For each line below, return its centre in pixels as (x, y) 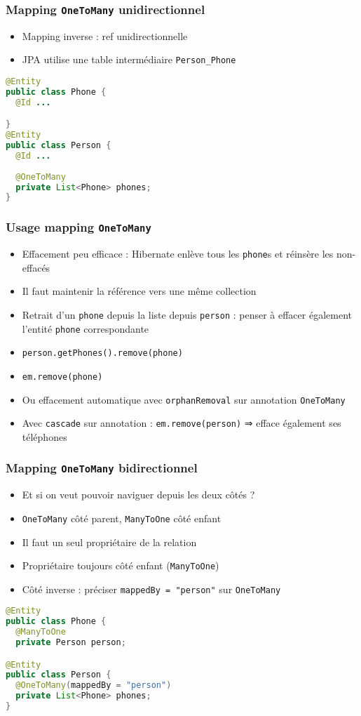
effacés (36, 267)
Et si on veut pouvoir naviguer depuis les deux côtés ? (138, 495)
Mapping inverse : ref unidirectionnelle (105, 35)
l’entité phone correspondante (86, 328)
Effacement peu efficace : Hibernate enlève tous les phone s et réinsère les (178, 254)
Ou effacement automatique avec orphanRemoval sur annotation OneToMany (184, 399)
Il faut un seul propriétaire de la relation (109, 542)
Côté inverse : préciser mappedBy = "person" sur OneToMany (151, 589)
